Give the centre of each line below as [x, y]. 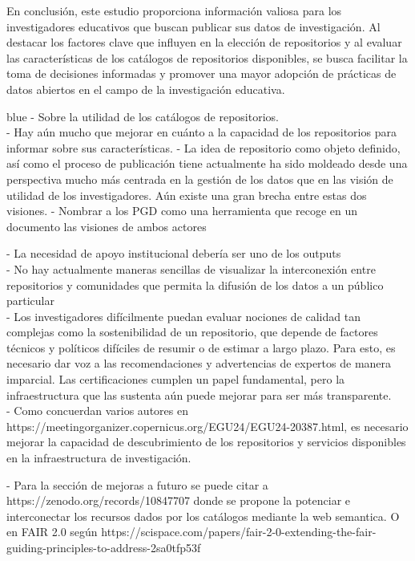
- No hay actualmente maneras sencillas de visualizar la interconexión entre [191, 268]
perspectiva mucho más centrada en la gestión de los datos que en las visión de [200, 179]
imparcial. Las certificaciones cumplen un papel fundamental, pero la [176, 379]
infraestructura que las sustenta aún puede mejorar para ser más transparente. [199, 394]
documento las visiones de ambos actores [107, 226]
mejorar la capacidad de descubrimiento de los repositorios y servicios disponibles [206, 442]
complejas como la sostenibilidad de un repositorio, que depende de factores [192, 332]
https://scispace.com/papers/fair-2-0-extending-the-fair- [239, 532]
